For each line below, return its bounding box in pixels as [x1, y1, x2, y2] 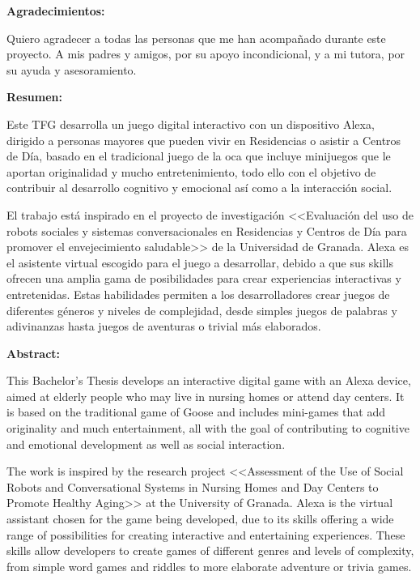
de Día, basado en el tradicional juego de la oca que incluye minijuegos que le [6, 147, 391, 164]
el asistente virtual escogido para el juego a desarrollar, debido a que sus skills [6, 254, 393, 271]
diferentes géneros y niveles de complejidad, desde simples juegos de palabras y [6, 301, 397, 318]
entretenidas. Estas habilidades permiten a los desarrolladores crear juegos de [6, 285, 390, 302]
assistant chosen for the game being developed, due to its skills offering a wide [6, 510, 394, 527]
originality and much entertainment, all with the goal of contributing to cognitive [6, 420, 409, 437]
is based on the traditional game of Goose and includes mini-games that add [6, 403, 385, 420]
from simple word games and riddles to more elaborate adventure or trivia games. [6, 557, 412, 574]
